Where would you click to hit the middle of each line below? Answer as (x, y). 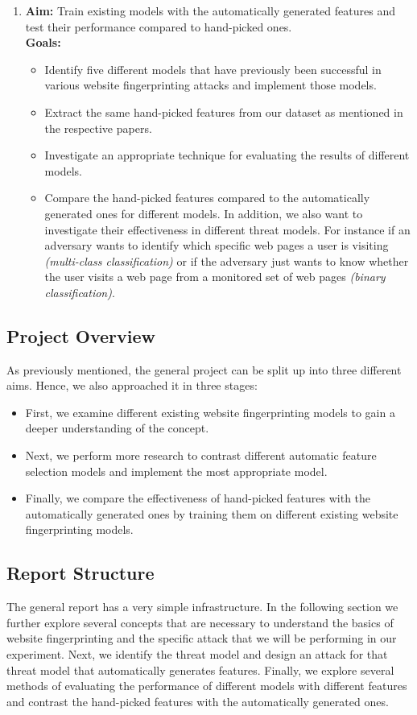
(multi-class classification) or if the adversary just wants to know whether (227, 260)
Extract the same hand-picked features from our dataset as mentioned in (224, 112)
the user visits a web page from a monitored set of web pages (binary (215, 277)
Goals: (43, 42)
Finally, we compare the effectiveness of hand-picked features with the (198, 498)
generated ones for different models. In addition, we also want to (204, 213)
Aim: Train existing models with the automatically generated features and (210, 10)
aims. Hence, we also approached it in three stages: (132, 385)
